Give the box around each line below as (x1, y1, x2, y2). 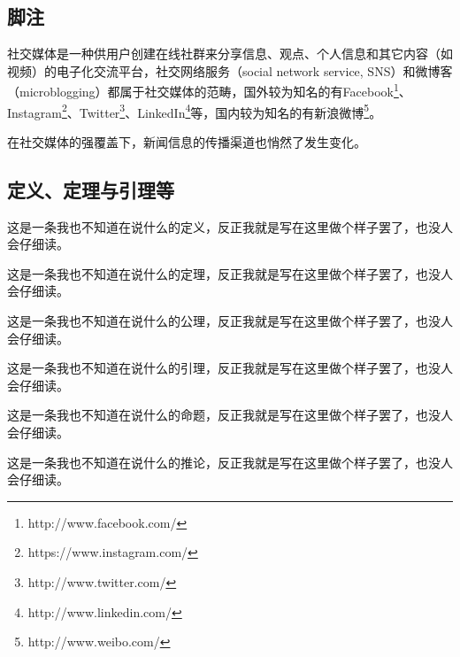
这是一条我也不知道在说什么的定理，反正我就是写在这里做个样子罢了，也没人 (7, 264, 453, 282)
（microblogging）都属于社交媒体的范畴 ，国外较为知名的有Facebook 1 (7, 80, 399, 101)
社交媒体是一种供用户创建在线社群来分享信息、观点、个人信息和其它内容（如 (7, 44, 453, 63)
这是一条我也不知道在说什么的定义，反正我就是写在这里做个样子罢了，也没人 (7, 217, 453, 236)
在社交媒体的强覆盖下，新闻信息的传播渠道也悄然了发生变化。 (7, 132, 366, 151)
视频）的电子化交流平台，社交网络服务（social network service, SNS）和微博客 (7, 61, 453, 80)
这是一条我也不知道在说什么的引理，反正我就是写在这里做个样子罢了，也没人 (7, 359, 453, 377)
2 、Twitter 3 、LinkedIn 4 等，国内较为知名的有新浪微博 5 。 (61, 100, 382, 121)
